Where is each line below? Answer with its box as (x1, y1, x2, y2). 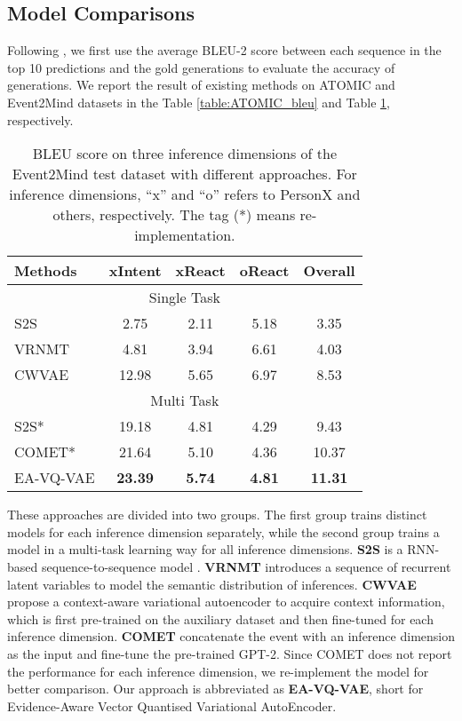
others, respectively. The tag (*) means (52, 204, 296, 226)
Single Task (148, 287, 220, 308)
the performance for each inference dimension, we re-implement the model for (7, 662, 429, 680)
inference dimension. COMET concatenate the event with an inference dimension (7, 627, 455, 646)
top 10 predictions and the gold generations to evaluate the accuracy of (7, 58, 395, 76)
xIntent (108, 260, 162, 281)
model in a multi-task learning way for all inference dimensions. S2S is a (7, 540, 403, 559)
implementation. (134, 225, 235, 246)
